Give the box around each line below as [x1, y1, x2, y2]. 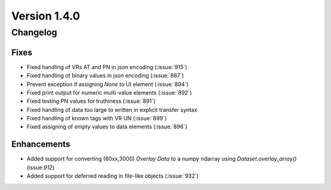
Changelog [11, 27, 58, 38]
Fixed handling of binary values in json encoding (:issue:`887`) [26, 72, 184, 79]
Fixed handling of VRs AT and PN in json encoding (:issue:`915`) [26, 63, 188, 70]
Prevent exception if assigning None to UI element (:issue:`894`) [26, 80, 189, 88]
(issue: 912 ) [26, 164, 55, 171]
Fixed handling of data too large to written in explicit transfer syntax [26, 106, 197, 113]
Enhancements [11, 139, 70, 150]
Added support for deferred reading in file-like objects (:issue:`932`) [26, 172, 199, 180]
